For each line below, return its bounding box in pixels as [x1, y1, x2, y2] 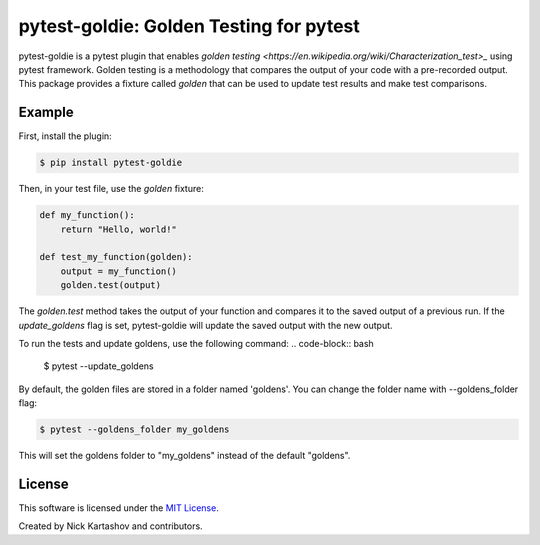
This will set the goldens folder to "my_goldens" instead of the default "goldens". [18, 450, 351, 462]
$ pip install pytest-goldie [39, 157, 183, 169]
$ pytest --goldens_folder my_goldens [39, 424, 230, 435]
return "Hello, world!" [60, 223, 177, 235]
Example [18, 104, 74, 121]
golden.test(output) [60, 280, 162, 291]
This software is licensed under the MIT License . [18, 501, 219, 514]
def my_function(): [39, 210, 135, 221]
